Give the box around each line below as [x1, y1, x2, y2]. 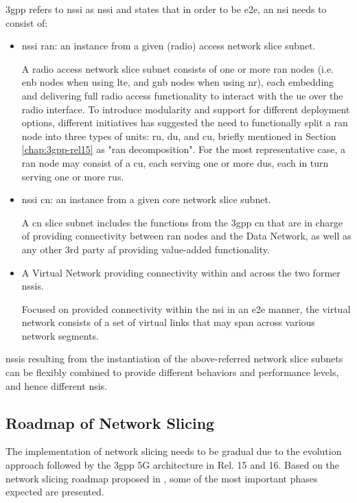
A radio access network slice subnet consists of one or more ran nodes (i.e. [21, 61, 334, 75]
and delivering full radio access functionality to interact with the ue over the [21, 88, 343, 102]
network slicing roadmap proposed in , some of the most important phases [5, 471, 318, 485]
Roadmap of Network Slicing [5, 412, 215, 433]
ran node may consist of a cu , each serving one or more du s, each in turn [21, 155, 329, 169]
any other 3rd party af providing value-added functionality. [21, 242, 270, 256]
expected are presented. [5, 484, 104, 499]
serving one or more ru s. [21, 169, 124, 183]
